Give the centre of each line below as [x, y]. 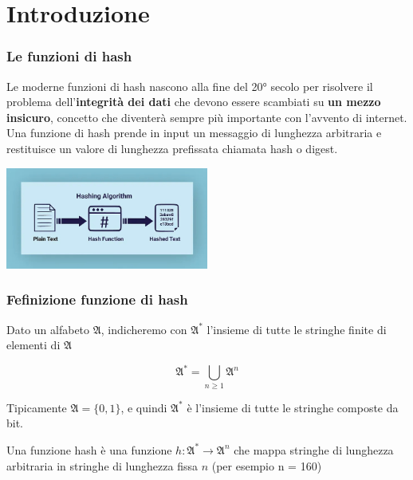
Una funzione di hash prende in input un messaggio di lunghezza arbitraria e [194, 133]
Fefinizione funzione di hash [97, 299]
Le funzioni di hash [69, 56]
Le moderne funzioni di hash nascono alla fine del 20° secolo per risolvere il [190, 86]
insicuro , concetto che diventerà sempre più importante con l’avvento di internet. [207, 117]
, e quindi [144, 407]
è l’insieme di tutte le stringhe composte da [293, 407]
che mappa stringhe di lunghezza [314, 449]
